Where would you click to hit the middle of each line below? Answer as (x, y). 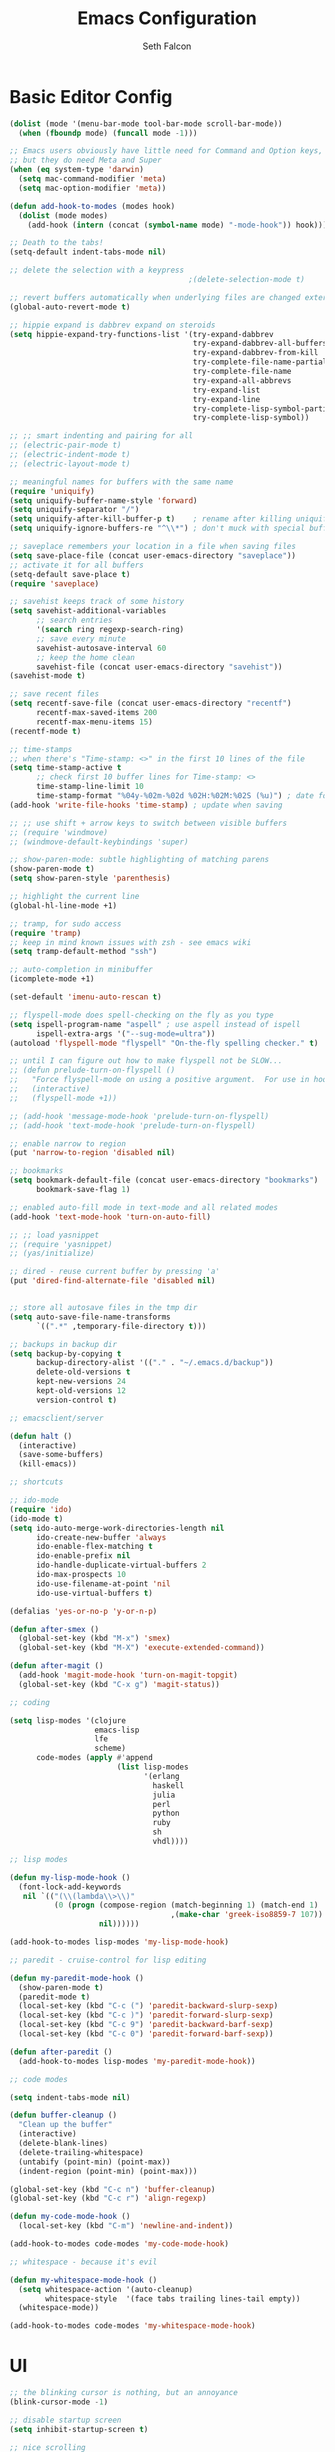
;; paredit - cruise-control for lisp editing (108, 1960)
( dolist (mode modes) (63, 215)
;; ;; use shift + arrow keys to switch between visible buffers (148, 823)
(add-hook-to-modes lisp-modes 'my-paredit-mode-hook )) (137, 2061)
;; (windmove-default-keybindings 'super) (99, 842)
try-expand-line (226, 399)
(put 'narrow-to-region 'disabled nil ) (92, 1153)
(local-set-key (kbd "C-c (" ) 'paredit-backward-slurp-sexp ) (148, 2006)
